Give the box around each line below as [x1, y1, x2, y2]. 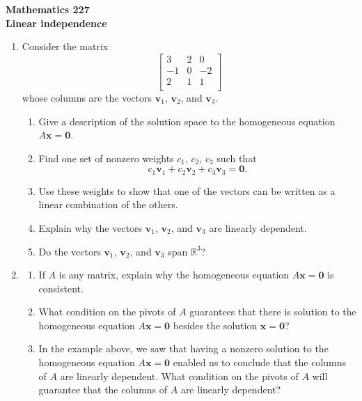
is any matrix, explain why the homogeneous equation [58, 267, 290, 282]
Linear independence [6, 15, 107, 30]
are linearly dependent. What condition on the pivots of [60, 368, 299, 383]
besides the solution [173, 317, 258, 332]
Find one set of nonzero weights [38, 150, 174, 165]
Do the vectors [38, 244, 101, 258]
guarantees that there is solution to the [189, 304, 356, 319]
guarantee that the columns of [38, 382, 168, 397]
